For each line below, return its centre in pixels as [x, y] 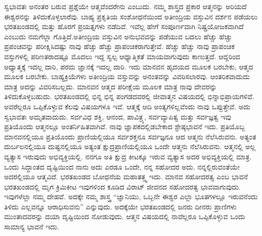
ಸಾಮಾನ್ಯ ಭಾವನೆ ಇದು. [32, 227]
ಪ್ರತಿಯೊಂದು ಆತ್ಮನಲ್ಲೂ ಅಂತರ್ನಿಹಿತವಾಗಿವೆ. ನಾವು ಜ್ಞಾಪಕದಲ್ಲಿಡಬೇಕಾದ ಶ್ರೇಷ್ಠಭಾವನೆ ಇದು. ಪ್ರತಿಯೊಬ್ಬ [125, 126]
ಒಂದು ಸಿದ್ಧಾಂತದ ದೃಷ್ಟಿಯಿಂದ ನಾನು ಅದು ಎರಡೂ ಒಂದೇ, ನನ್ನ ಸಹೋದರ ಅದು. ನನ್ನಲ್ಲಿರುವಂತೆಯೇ [122, 166]
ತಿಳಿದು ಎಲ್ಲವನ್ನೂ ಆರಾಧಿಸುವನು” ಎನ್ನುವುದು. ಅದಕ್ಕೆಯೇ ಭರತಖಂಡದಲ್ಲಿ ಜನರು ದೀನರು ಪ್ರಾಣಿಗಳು [121, 206]
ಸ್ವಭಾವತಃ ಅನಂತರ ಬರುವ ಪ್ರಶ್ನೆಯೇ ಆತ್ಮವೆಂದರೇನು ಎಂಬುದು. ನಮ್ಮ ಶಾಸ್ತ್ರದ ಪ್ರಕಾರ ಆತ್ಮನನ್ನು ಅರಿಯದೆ [125, 6]
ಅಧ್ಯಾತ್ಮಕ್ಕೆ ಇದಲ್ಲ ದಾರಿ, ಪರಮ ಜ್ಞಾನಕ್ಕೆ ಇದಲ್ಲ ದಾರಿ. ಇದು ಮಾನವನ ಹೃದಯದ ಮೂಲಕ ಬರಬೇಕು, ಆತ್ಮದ [129, 66]
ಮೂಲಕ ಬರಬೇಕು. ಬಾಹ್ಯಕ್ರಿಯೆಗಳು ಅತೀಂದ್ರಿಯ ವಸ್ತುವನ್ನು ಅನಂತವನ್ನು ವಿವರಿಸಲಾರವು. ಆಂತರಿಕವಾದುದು [127, 76]
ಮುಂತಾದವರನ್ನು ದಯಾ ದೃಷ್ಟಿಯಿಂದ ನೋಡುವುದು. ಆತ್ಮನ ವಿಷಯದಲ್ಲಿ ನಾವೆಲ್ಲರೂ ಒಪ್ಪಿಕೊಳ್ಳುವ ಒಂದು [125, 216]
